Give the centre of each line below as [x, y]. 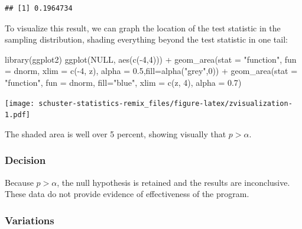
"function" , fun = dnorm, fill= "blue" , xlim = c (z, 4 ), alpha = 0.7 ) [123, 82]
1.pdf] [17, 115]
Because [19, 182]
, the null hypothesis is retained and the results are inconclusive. [173, 182]
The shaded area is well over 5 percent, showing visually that [116, 133]
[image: [20, 103]
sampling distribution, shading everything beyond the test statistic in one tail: [146, 39]
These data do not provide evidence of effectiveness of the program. [127, 194]
